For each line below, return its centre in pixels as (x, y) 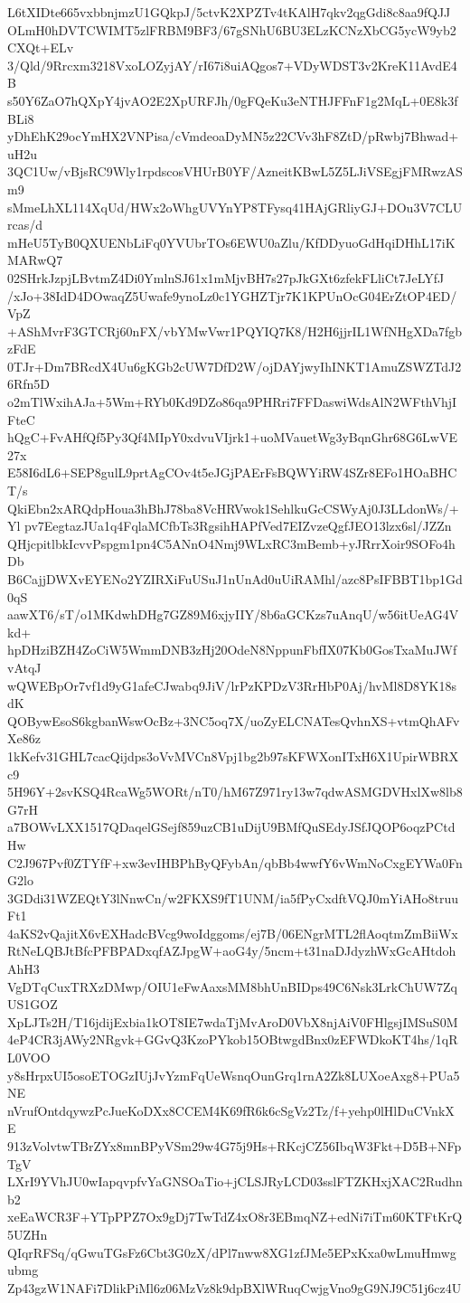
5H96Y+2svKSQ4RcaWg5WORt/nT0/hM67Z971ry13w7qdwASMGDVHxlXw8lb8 (235, 792)
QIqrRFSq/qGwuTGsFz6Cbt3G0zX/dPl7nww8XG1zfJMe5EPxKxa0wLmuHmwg (232, 1252)
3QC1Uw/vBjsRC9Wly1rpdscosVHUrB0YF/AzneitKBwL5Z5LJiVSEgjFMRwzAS (235, 171)
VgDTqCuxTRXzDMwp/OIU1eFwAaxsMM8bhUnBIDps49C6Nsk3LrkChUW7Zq (232, 986)
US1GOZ (33, 1004)
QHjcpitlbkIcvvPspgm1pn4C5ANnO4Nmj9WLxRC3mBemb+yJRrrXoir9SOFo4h (231, 543)
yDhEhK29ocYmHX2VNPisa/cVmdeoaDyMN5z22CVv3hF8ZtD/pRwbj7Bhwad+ (233, 136)
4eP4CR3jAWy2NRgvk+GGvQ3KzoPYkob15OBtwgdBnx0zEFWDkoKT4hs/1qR (233, 1039)
